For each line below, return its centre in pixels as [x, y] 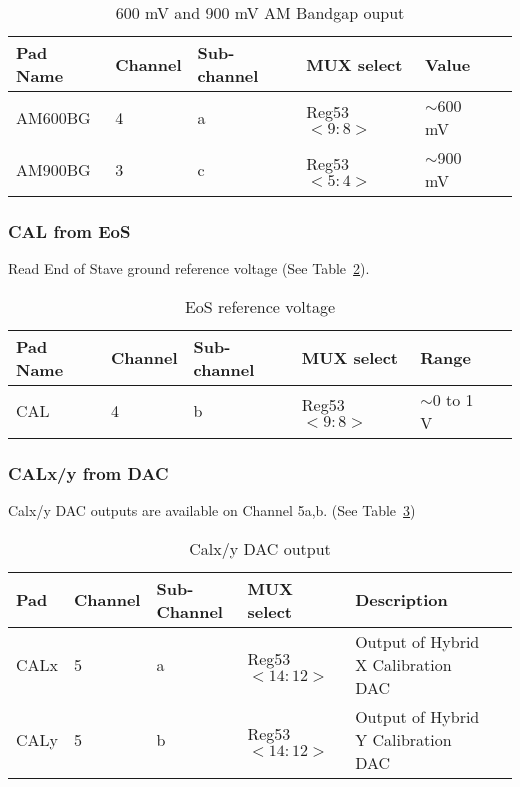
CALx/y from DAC [88, 472]
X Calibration [403, 664]
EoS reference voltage [260, 306]
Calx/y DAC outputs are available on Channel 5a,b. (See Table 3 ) [212, 510]
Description [401, 600]
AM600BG [53, 117]
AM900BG [53, 169]
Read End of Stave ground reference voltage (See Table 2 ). [189, 268]
